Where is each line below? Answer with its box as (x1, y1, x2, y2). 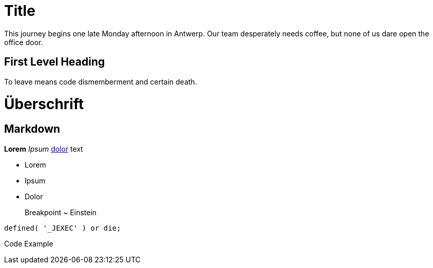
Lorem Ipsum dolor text (4, 144, 83, 153)
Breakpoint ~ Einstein (25, 208, 97, 217)
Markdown (4, 122, 61, 136)
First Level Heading (4, 55, 105, 69)
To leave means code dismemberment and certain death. (4, 77, 197, 86)
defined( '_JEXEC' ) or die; (4, 223, 121, 232)
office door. (4, 37, 43, 47)
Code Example (4, 239, 53, 248)
